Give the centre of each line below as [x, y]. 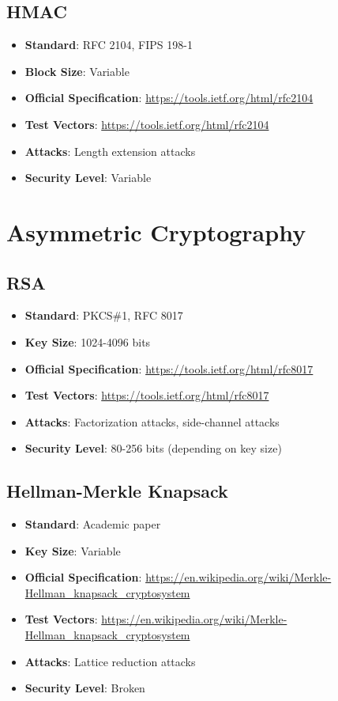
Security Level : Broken [85, 688]
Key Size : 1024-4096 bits [88, 341]
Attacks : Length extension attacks [110, 151]
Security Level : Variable [88, 178]
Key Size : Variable [73, 550]
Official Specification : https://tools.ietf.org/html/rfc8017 [169, 368]
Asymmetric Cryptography [156, 231]
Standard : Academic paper [93, 524]
